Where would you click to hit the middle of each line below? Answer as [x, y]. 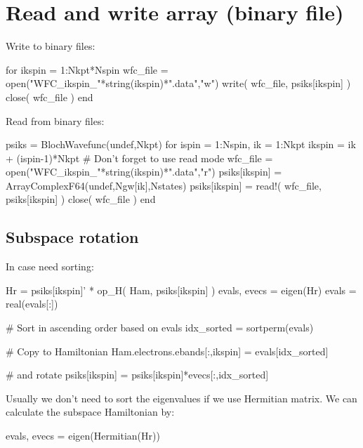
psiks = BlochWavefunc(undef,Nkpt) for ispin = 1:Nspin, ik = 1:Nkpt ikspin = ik [181, 144]
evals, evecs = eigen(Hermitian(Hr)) [83, 436]
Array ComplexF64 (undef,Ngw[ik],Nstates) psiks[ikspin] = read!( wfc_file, [164, 185]
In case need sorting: [50, 266]
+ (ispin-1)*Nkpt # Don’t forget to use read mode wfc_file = [139, 158]
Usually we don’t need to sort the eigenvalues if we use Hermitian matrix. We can [181, 398]
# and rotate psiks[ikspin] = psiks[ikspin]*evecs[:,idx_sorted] [137, 375]
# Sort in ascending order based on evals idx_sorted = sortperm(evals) [160, 328]
